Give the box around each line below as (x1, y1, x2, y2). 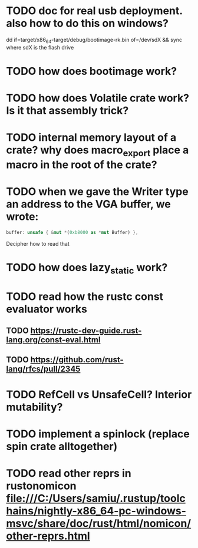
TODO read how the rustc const (6, 290, 164, 303)
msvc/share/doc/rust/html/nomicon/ (6, 517, 192, 530)
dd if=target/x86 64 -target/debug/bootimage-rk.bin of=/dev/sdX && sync (6, 36, 183, 45)
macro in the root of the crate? (6, 158, 157, 171)
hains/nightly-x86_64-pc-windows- (6, 504, 187, 518)
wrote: (6, 210, 39, 223)
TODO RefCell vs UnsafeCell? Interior (6, 388, 192, 401)
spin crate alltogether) (6, 440, 118, 453)
